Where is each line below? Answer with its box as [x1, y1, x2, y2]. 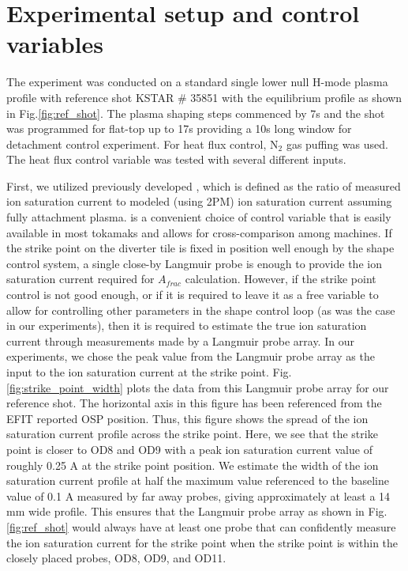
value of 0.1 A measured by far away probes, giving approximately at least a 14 [6, 487, 391, 504]
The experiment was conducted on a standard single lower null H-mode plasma [6, 74, 388, 90]
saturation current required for [6, 270, 155, 287]
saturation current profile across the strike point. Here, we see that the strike [6, 425, 378, 442]
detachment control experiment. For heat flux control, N [6, 135, 279, 152]
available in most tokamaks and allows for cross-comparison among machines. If [6, 224, 392, 240]
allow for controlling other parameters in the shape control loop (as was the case [6, 301, 395, 318]
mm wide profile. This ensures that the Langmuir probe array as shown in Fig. [6, 503, 387, 520]
